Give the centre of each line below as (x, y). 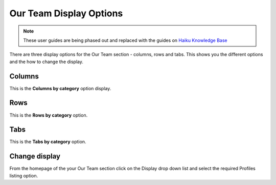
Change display (35, 156)
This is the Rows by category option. (49, 115)
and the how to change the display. (47, 62)
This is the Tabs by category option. (48, 142)
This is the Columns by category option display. (60, 88)
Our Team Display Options (66, 13)
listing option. (24, 175)
